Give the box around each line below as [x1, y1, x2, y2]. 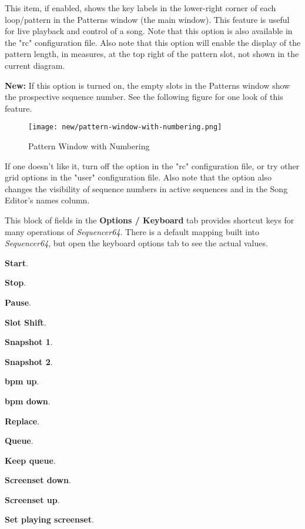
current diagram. [5, 59, 65, 71]
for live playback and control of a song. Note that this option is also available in [5, 25, 293, 37]
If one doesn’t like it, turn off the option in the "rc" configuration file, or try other [5, 159, 300, 172]
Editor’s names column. [5, 194, 90, 206]
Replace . [5, 414, 40, 427]
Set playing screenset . [5, 513, 94, 525]
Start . [5, 256, 28, 269]
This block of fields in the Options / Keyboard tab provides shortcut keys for [5, 213, 294, 226]
